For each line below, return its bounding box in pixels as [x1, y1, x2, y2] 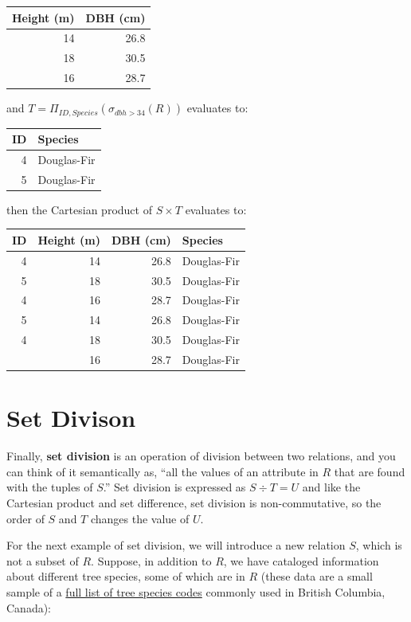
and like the [302, 479, 361, 495]
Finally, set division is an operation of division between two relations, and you [6, 448, 396, 464]
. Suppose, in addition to [91, 552, 212, 569]
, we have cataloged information [223, 552, 379, 569]
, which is [355, 537, 402, 554]
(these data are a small [260, 568, 373, 585]
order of [6, 510, 45, 526]
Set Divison [6, 401, 136, 434]
